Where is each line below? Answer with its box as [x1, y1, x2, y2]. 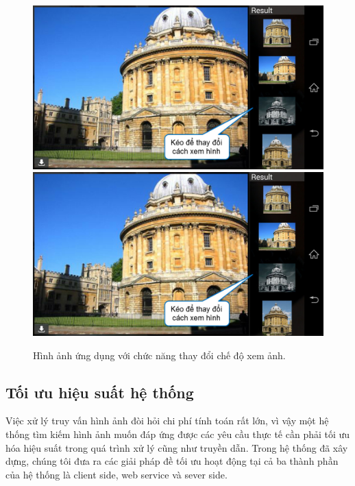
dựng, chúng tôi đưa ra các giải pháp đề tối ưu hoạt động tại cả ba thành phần [5, 454, 339, 468]
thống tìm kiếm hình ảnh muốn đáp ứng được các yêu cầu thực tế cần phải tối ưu [5, 426, 350, 441]
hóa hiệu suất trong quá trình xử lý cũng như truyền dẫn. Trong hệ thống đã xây [5, 440, 348, 454]
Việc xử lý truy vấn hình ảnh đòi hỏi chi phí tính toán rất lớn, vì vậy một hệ [5, 413, 329, 428]
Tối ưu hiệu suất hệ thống [5, 381, 194, 402]
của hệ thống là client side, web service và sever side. [5, 467, 228, 481]
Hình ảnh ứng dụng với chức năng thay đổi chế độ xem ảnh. [33, 348, 286, 362]
